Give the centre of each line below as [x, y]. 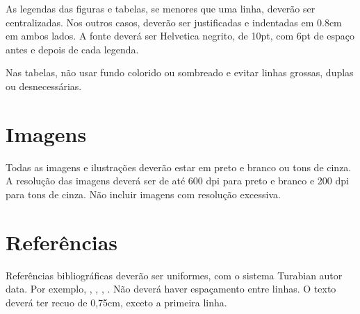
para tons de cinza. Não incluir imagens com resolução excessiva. [143, 194]
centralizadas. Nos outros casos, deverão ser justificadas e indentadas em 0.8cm [174, 22]
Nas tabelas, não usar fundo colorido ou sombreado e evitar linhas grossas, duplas [180, 72]
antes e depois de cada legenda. [72, 49]
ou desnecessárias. [44, 86]
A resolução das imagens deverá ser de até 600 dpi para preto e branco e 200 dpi [177, 181]
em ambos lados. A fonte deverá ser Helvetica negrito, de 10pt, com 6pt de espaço [180, 36]
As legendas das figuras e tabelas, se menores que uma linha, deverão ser [161, 8]
